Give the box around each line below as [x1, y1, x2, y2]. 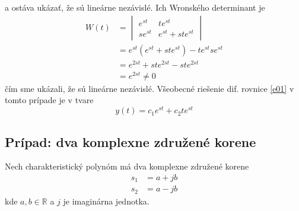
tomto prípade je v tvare [5, 94, 94, 106]
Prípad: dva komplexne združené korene [5, 132, 256, 151]
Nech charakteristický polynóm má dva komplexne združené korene [5, 160, 249, 172]
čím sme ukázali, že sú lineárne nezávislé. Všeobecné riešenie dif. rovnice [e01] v [5, 82, 294, 94]
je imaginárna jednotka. [63, 194, 149, 207]
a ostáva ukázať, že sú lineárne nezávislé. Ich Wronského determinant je [5, 1, 265, 13]
